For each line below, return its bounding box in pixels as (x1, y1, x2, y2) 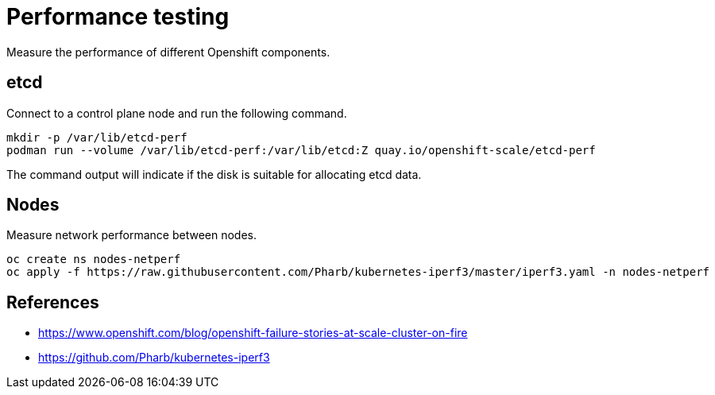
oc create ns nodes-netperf (6, 253, 181, 266)
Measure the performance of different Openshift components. (6, 45, 330, 59)
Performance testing (6, 3, 230, 30)
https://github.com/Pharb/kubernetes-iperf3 (38, 350, 270, 365)
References (6, 292, 99, 312)
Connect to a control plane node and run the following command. (6, 106, 347, 120)
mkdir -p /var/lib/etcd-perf (6, 130, 187, 144)
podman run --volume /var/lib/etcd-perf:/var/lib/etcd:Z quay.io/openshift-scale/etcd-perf (6, 143, 596, 157)
